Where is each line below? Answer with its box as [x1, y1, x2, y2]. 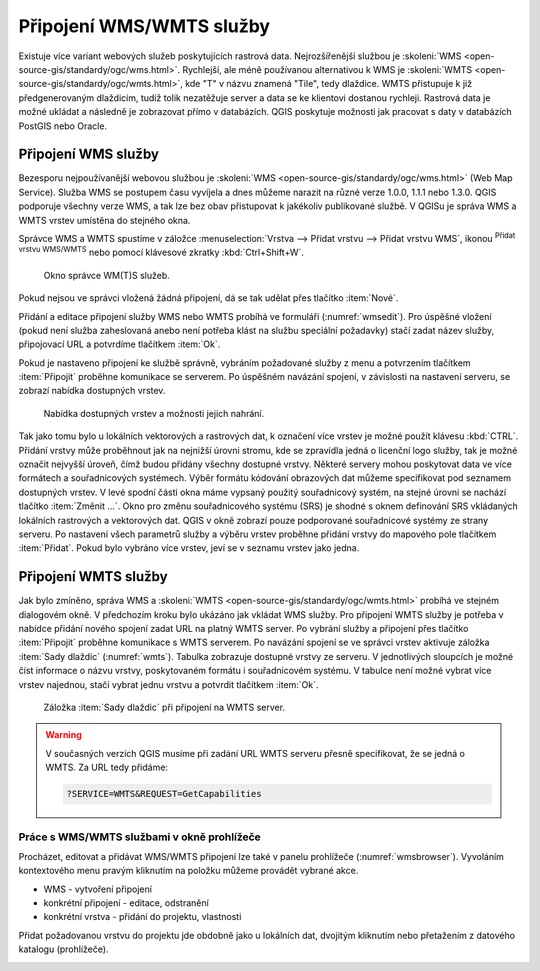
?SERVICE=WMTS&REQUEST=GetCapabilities [66, 788, 262, 800]
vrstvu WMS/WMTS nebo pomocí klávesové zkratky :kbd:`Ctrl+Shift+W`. [18, 245, 305, 259]
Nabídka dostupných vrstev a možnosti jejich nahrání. [43, 407, 265, 419]
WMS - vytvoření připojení [43, 883, 152, 895]
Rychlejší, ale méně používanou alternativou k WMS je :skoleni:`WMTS [181, 63, 473, 75]
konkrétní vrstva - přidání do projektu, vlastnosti [43, 911, 242, 923]
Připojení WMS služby [18, 146, 160, 163]
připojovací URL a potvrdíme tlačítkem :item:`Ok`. [18, 338, 221, 350]
